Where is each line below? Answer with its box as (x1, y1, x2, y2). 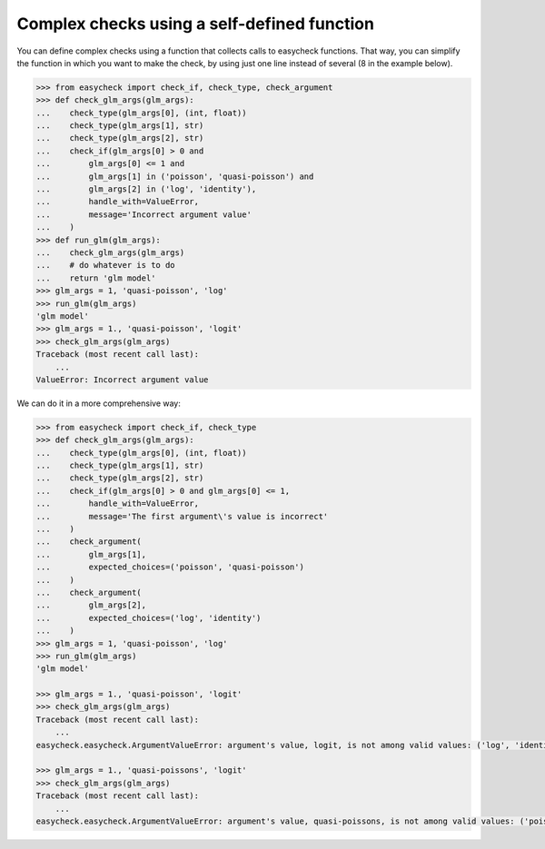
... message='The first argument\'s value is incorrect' (35, 511, 329, 521)
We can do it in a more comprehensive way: (16, 398, 182, 409)
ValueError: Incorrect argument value (35, 374, 209, 385)
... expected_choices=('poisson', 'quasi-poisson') (35, 562, 304, 572)
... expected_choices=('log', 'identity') (35, 613, 262, 623)
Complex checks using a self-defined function (16, 14, 374, 34)
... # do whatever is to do (35, 260, 176, 271)
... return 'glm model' (35, 272, 156, 283)
